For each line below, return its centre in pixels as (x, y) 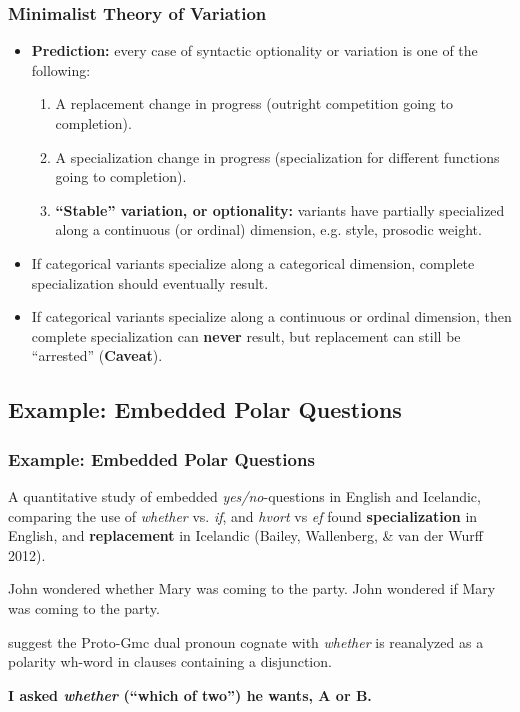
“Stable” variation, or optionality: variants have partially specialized (280, 209)
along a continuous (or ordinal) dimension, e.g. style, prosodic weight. (268, 229)
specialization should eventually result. (150, 282)
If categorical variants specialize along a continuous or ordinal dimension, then (271, 316)
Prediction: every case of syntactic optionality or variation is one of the (254, 50)
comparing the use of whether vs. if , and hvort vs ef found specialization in (243, 515)
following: (61, 69)
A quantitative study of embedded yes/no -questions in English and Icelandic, (244, 495)
